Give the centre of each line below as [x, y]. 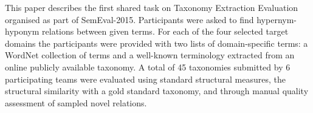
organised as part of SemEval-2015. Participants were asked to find [129, 19]
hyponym [22, 31]
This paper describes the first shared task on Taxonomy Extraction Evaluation [152, 7]
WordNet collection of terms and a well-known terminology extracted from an [150, 55]
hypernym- [277, 19]
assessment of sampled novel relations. [76, 102]
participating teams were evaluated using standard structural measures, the [145, 79]
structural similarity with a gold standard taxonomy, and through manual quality [157, 91]
